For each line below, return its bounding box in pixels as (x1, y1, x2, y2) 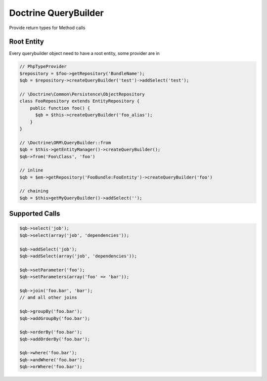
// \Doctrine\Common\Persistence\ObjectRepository (19, 91, 145, 97)
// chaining (19, 188, 49, 194)
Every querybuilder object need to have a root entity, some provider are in (9, 50, 160, 56)
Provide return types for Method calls (9, 25, 86, 31)
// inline (19, 168, 44, 173)
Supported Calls (9, 210, 60, 218)
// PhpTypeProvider (19, 64, 67, 69)
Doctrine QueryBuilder (9, 7, 104, 18)
